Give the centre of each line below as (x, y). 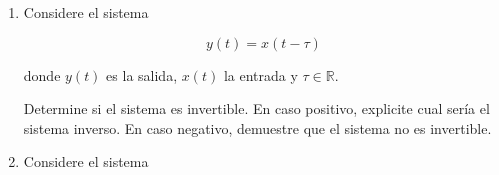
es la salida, (142, 74)
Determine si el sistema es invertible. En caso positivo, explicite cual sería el (256, 108)
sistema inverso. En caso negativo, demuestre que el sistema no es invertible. (257, 127)
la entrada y (260, 74)
